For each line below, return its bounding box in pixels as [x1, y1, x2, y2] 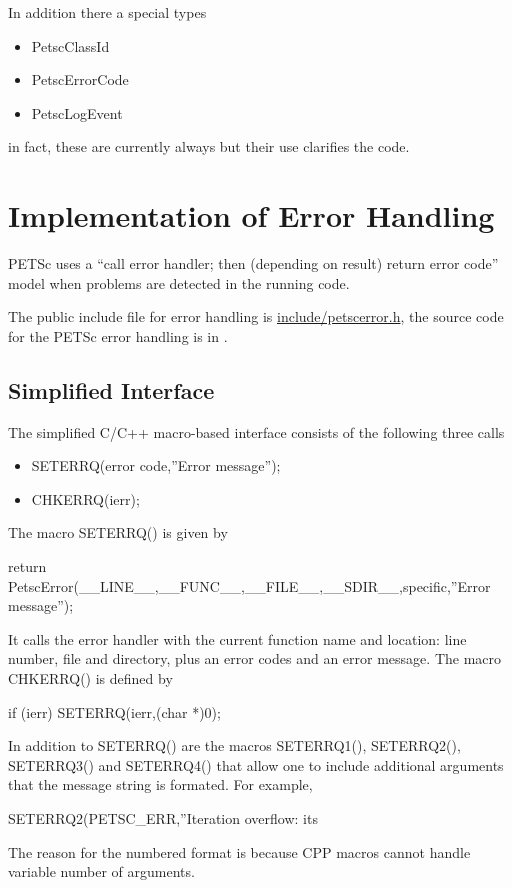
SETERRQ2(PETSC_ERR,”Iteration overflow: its [8, 807, 318, 828]
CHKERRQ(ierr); [31, 488, 140, 509]
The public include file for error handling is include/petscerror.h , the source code [8, 306, 504, 327]
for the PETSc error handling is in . [8, 325, 228, 346]
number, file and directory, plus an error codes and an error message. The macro [8, 648, 502, 669]
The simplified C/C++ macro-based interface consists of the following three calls [8, 421, 505, 442]
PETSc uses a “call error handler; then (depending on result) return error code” [8, 253, 499, 274]
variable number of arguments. [8, 861, 195, 882]
